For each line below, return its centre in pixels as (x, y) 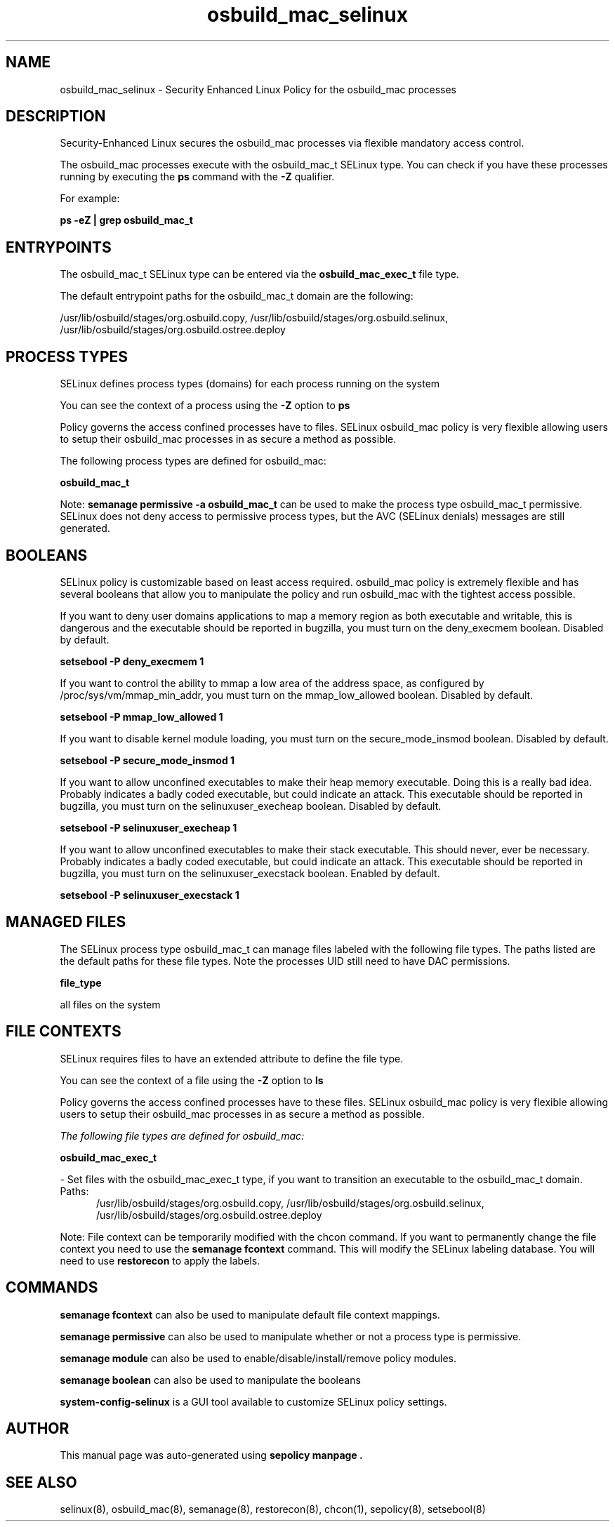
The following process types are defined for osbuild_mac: (193, 461)
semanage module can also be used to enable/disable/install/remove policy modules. (258, 1358)
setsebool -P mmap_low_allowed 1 (141, 716)
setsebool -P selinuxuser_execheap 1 (148, 827)
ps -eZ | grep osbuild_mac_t (126, 220)
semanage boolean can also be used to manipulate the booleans (210, 1380)
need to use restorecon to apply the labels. (160, 1260)
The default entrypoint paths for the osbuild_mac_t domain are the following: (237, 296)
